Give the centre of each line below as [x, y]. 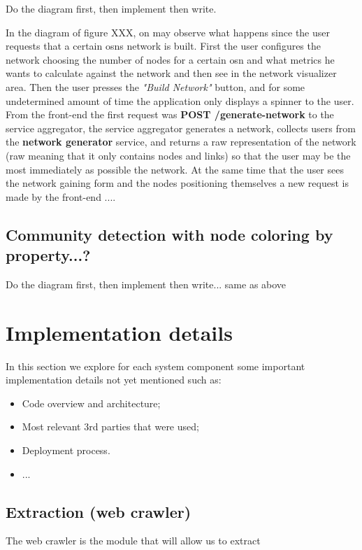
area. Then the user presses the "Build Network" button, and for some [155, 86]
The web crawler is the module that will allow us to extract [133, 541]
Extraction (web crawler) [99, 511]
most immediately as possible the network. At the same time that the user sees [175, 169]
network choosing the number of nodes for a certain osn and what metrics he [170, 59]
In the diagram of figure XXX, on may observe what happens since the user [168, 32]
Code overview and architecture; [91, 403]
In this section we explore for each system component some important [155, 366]
